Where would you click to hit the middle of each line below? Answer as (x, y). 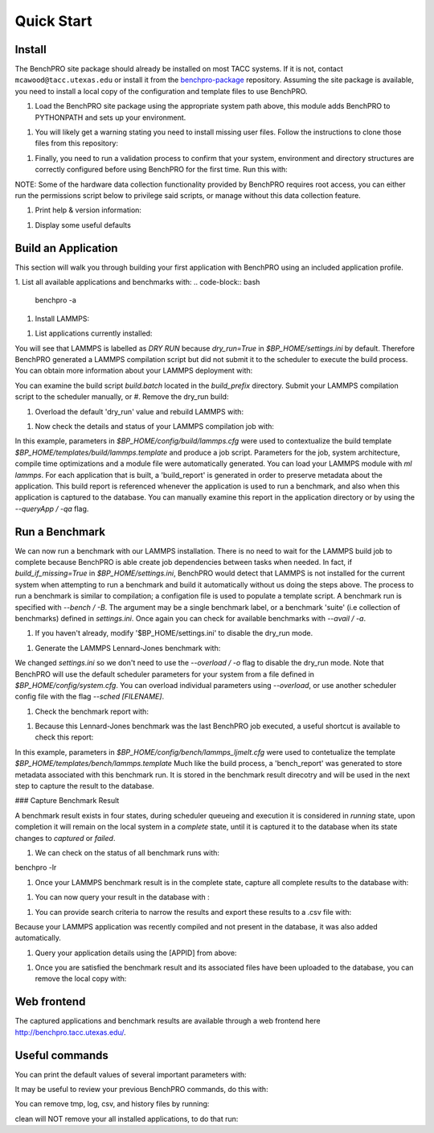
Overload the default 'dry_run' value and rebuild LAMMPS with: (139, 411)
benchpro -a (55, 300)
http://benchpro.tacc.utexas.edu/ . (70, 1032)
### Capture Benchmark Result (67, 801)
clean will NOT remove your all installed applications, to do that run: (127, 1119)
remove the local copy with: (81, 978)
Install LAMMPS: (62, 319)
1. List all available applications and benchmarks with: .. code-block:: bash (137, 282)
